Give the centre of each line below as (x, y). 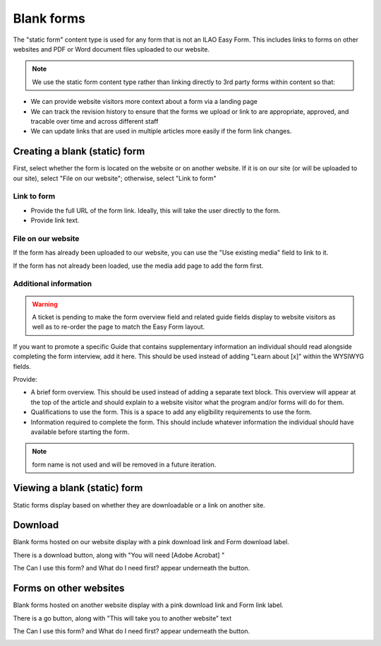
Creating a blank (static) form (79, 152)
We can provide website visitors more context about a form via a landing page (144, 102)
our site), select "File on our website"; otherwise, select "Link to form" (115, 178)
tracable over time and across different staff (95, 121)
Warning (45, 304)
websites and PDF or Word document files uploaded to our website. (111, 49)
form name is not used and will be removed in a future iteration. (124, 464)
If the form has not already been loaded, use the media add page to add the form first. (138, 266)
